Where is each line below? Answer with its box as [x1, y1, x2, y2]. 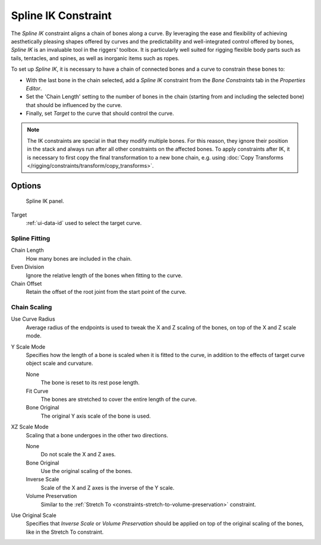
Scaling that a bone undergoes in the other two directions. [26, 431, 169, 438]
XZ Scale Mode [11, 423, 49, 431]
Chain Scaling [11, 303, 52, 312]
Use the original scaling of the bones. [40, 468, 133, 475]
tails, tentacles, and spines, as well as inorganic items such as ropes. [11, 54, 180, 62]
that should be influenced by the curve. [26, 101, 122, 108]
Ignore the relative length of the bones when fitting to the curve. [26, 271, 182, 279]
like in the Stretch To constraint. [26, 528, 104, 535]
